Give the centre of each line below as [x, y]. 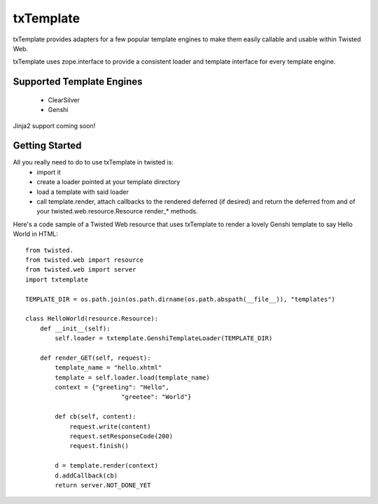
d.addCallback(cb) [86, 475]
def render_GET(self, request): [95, 358]
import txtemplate [57, 279]
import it [49, 172]
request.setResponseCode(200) [121, 436]
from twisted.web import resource [84, 260]
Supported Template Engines [78, 82]
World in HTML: [36, 234]
